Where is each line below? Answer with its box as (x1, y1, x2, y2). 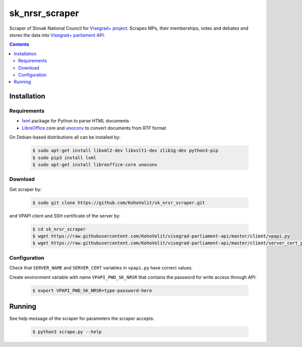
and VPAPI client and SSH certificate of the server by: (9, 213, 121, 219)
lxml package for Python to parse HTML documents (22, 118, 129, 124)
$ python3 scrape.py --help (32, 329, 102, 335)
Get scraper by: (9, 186, 42, 192)
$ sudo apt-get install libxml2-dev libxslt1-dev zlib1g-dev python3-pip (32, 148, 218, 154)
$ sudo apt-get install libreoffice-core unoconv (32, 162, 158, 167)
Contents (9, 41, 30, 47)
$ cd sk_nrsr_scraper (32, 226, 86, 232)
